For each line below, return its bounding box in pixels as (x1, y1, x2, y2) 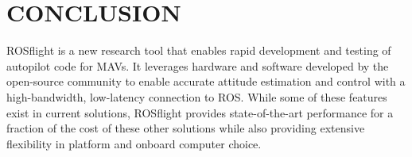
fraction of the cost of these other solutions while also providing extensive (6, 120, 365, 136)
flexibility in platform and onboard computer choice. (6, 135, 262, 151)
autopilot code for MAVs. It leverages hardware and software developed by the (6, 57, 389, 74)
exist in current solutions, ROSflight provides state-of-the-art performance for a (6, 104, 394, 121)
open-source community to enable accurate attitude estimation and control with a (6, 73, 406, 90)
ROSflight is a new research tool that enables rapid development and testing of (6, 42, 391, 59)
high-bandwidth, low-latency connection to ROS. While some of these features (6, 88, 387, 105)
